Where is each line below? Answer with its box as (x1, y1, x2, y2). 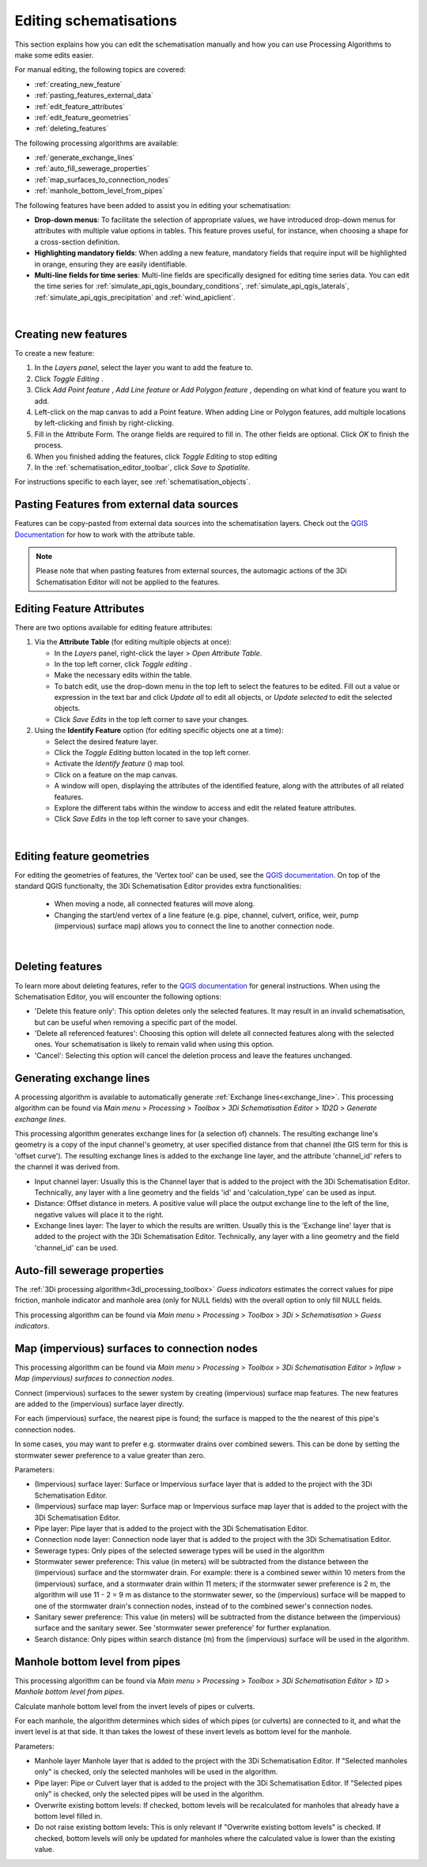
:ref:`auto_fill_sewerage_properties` (34, 164, 149, 173)
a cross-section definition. (34, 237, 120, 247)
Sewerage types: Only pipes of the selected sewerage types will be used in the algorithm (34, 1546, 325, 1555)
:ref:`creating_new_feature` (34, 79, 123, 89)
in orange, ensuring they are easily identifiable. (34, 259, 187, 269)
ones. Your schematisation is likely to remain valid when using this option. (34, 1040, 274, 1049)
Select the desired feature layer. (54, 736, 158, 746)
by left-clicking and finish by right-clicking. (34, 418, 174, 428)
